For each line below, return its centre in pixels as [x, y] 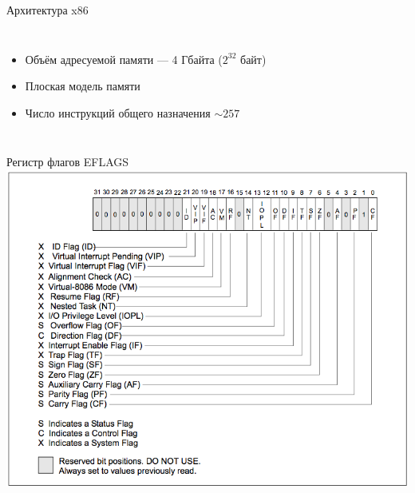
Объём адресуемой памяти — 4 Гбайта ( [124, 59]
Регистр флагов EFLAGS [68, 162]
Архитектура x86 [47, 10]
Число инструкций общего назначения [118, 112]
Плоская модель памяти [83, 86]
